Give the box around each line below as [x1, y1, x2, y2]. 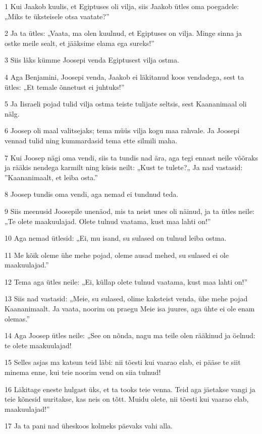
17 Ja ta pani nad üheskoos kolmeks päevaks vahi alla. [5, 420, 173, 431]
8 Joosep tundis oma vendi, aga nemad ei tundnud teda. [5, 189, 179, 199]
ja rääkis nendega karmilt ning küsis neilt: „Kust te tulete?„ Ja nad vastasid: [5, 162, 243, 173]
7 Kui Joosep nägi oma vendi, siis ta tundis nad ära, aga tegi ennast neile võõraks [5, 152, 258, 162]
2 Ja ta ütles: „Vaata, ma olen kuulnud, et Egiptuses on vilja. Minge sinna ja [5, 28, 242, 38]
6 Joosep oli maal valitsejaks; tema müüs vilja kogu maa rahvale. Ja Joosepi [5, 125, 240, 136]
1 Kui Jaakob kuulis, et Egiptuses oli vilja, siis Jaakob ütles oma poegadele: [5, 1, 239, 11]
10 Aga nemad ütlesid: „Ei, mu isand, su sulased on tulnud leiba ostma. [5, 233, 227, 243]
